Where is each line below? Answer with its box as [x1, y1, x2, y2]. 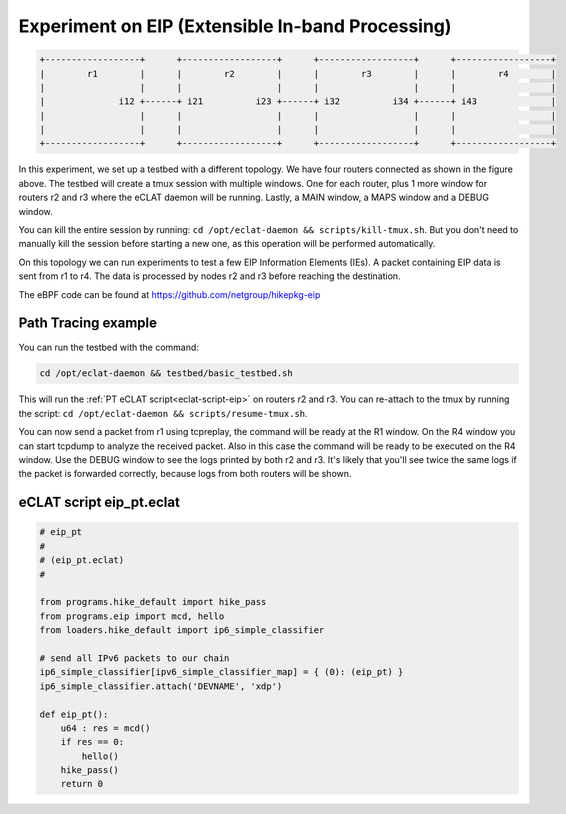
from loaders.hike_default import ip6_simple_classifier [39, 625, 325, 636]
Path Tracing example [18, 315, 157, 332]
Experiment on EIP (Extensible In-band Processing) [18, 15, 452, 37]
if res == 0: [60, 736, 125, 748]
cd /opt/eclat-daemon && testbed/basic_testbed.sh [39, 368, 294, 379]
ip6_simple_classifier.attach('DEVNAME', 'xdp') [39, 680, 283, 692]
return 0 [60, 778, 104, 790]
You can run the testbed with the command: [18, 341, 200, 353]
